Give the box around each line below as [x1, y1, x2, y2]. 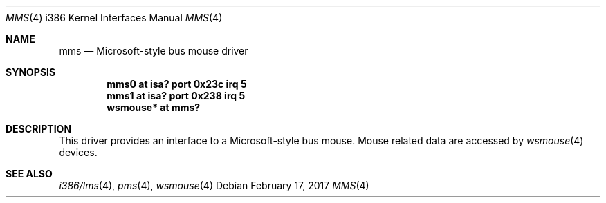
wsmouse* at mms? [107, 101, 201, 113]
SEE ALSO [6, 168, 53, 180]
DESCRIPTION [6, 123, 72, 135]
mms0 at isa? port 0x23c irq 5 [107, 78, 247, 90]
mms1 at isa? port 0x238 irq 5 [107, 90, 246, 101]
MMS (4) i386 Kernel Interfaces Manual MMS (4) [6, 12, 223, 23]
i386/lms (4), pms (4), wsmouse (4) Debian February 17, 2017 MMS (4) [59, 180, 369, 191]
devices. [59, 146, 98, 158]
